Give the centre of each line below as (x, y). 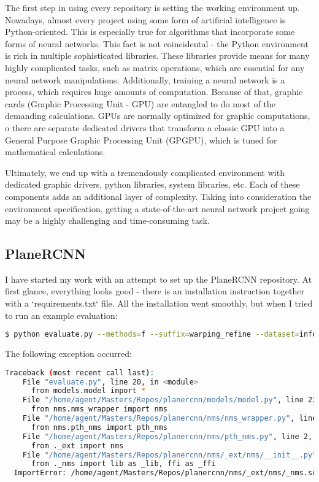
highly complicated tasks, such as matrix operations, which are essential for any (155, 67)
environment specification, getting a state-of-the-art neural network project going (157, 208)
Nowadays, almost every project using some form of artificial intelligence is (145, 19)
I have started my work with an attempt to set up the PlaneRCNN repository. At (159, 279)
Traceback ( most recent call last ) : (80, 373)
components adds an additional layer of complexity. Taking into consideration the (158, 196)
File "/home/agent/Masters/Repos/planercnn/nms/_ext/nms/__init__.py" (170, 455)
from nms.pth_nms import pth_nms (99, 427)
